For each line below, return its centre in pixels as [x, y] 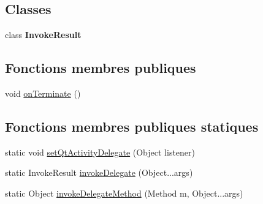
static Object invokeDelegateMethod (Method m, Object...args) [124, 193]
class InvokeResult [43, 35]
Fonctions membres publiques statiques [132, 126]
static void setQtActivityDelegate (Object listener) [100, 152]
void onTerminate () [43, 93]
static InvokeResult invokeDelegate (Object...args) [99, 172]
